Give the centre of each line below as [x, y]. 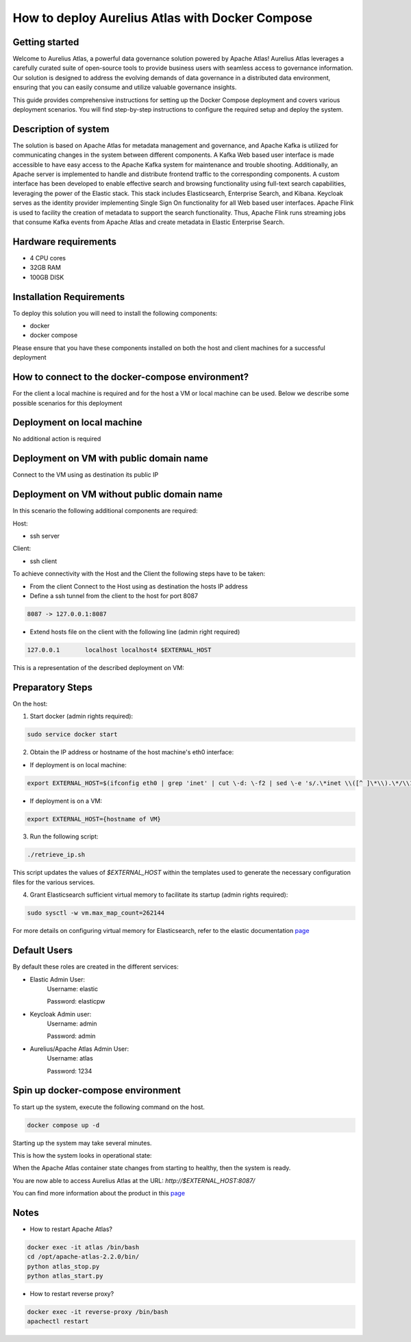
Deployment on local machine [78, 422]
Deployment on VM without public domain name [117, 494]
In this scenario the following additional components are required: [105, 511]
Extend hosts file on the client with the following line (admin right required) [135, 632]
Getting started [46, 42]
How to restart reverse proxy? [72, 1294]
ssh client [43, 561]
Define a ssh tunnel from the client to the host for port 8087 [114, 595]
